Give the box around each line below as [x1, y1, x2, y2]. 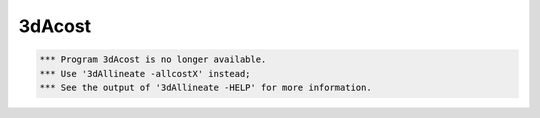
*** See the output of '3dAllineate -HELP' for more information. [39, 81, 372, 93]
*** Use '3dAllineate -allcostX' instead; [39, 68, 251, 79]
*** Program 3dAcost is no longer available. [39, 54, 267, 65]
